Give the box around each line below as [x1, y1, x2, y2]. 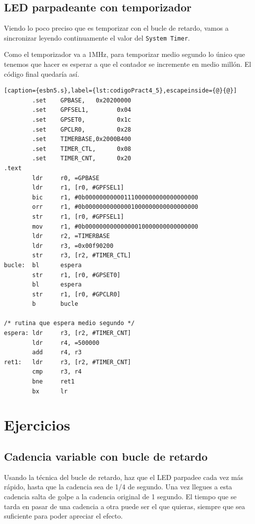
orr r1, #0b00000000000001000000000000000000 [32, 203, 198, 211]
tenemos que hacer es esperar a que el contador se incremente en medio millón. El [4, 59, 252, 69]
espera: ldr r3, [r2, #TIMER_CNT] [4, 330, 131, 337]
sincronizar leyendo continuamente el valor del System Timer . [4, 32, 190, 43]
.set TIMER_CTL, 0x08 [32, 145, 131, 152]
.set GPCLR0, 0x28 [32, 126, 131, 133]
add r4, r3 [32, 349, 82, 356]
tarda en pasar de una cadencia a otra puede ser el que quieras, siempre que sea [4, 501, 245, 511]
